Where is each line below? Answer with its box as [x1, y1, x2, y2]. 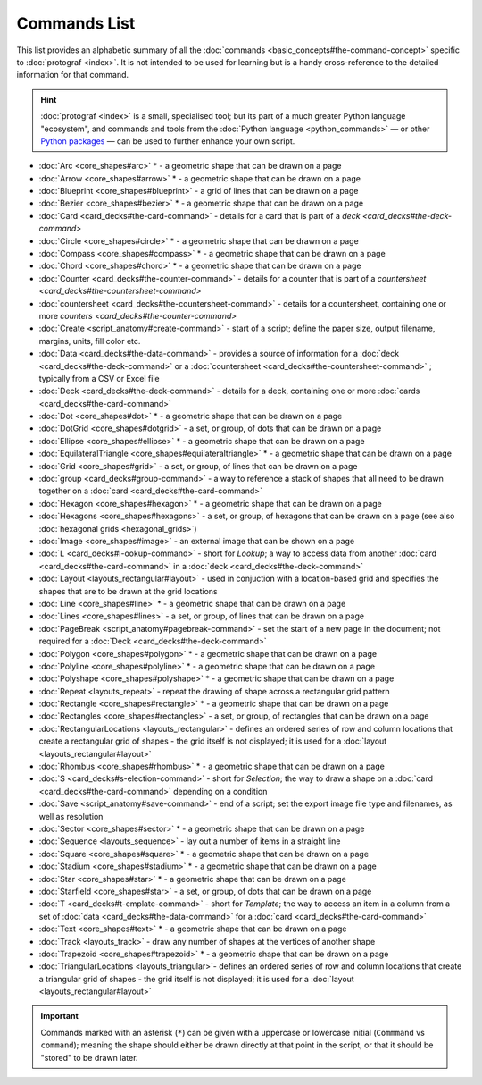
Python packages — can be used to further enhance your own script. [40, 135, 295, 147]
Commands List [16, 13, 136, 33]
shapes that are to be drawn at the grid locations [38, 585, 218, 596]
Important [40, 1011, 79, 1022]
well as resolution [38, 811, 104, 821]
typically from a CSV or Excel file [38, 373, 160, 383]
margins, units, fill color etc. [38, 335, 141, 346]
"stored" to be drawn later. [40, 1052, 138, 1063]
